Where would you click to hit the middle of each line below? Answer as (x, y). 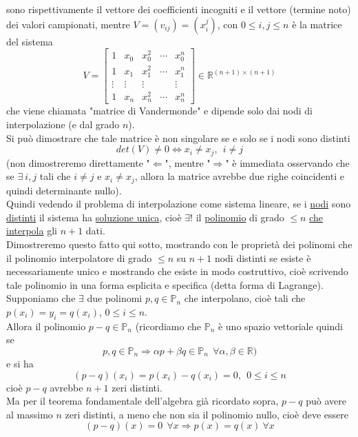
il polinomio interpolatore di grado (79, 257)
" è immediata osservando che (287, 162)
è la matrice (317, 24)
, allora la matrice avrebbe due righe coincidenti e (239, 176)
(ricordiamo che (168, 326)
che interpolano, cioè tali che (245, 298)
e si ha (20, 363)
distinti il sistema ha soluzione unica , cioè (94, 217)
